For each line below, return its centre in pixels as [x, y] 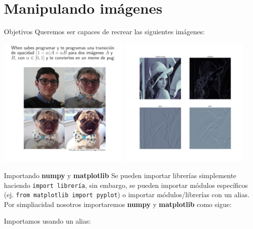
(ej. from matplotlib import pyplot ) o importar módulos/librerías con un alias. [127, 195]
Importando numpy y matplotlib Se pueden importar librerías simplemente [120, 175]
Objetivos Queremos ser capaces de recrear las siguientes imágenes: [104, 32]
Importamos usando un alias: [47, 220]
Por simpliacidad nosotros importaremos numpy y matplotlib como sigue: [118, 204]
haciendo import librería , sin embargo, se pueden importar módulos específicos [126, 185]
